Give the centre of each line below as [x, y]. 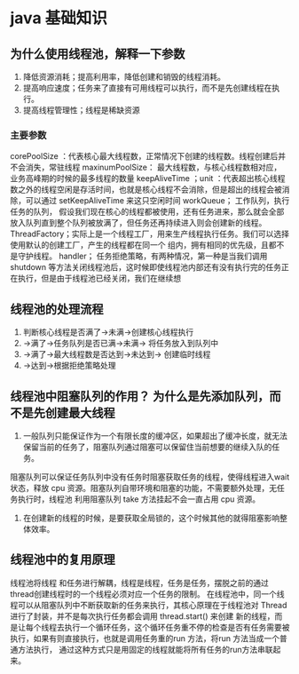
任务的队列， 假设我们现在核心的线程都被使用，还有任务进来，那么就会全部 [147, 212]
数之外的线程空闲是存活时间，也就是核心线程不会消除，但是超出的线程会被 [146, 190]
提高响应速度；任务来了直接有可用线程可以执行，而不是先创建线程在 [147, 88]
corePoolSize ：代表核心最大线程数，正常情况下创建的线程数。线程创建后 [144, 156]
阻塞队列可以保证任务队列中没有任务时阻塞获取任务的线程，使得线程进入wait [150, 477]
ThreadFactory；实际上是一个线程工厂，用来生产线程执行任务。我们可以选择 [150, 234]
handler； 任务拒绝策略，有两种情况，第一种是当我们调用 [163, 256]
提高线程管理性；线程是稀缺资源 [81, 110]
